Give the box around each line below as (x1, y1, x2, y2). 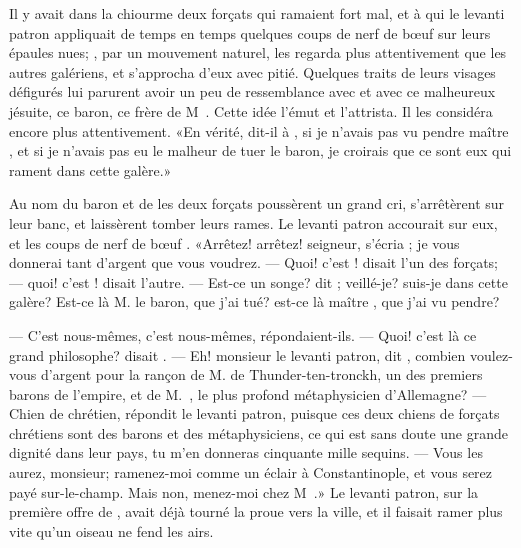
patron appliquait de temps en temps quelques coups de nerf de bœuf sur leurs (9, 22, 491, 43)
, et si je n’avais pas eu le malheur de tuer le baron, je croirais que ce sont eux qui (9, 140, 512, 161)
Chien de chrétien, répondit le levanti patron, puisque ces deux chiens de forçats (9, 403, 500, 424)
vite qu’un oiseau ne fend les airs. (9, 520, 214, 541)
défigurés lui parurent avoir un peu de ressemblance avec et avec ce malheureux (9, 81, 496, 102)
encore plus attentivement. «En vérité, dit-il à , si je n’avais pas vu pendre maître (9, 120, 509, 141)
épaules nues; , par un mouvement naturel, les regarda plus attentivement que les (9, 42, 507, 63)
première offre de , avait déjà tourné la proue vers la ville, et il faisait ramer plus (9, 501, 503, 522)
